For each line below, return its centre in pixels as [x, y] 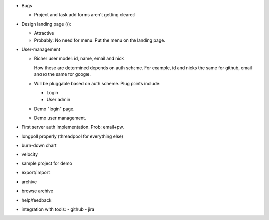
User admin [59, 100]
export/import [36, 173]
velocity [30, 154]
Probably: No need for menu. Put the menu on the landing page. [100, 40]
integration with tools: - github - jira [58, 209]
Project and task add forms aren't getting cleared [85, 15]
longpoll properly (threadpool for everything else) [72, 136]
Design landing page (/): [47, 24]
